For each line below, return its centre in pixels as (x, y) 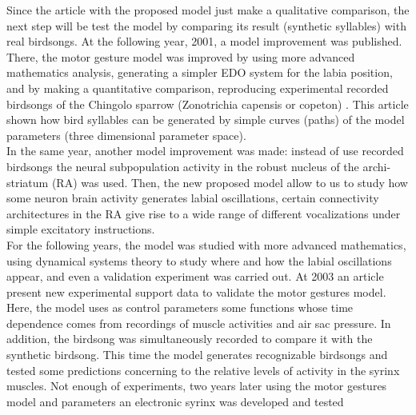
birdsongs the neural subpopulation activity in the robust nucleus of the (183, 166)
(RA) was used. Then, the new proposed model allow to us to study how (230, 182)
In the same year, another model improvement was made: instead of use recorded (205, 151)
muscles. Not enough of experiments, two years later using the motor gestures (197, 386)
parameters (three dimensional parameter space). (126, 135)
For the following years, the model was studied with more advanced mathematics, (206, 244)
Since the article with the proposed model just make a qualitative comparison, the (208, 10)
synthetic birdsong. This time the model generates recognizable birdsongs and (197, 355)
